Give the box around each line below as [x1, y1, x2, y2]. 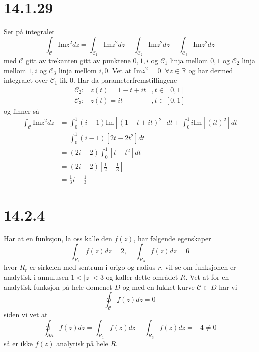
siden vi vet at [4, 309, 48, 319]
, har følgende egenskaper [133, 233, 211, 243]
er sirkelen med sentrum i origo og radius [30, 262, 156, 272]
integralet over [4, 75, 48, 85]
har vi [219, 281, 237, 292]
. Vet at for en [185, 271, 229, 282]
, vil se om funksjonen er [161, 262, 236, 272]
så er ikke [4, 338, 33, 348]
